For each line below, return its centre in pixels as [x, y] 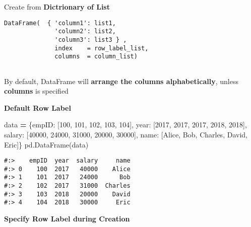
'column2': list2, [85, 31]
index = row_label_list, [102, 48]
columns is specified [36, 91]
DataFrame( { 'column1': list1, [60, 23]
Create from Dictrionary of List [57, 7]
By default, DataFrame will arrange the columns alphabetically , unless [121, 81]
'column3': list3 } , [91, 40]
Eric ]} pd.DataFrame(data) [46, 144]
